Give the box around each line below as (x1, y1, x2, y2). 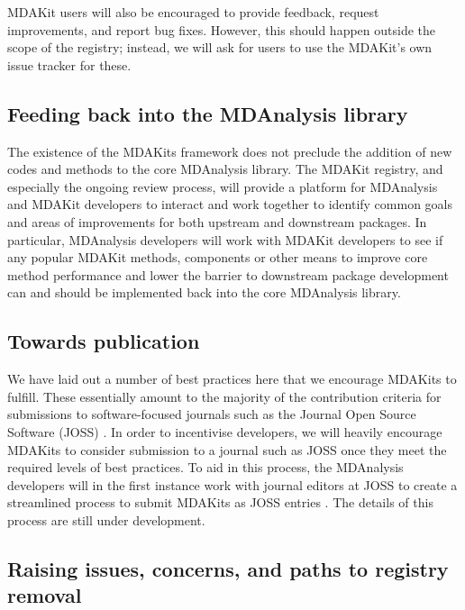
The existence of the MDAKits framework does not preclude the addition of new (7, 141, 452, 160)
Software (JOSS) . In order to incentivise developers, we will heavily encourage (7, 422, 442, 441)
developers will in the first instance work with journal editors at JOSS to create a (7, 475, 458, 494)
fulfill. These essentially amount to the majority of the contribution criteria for (7, 387, 442, 405)
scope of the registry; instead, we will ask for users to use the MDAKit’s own (7, 38, 433, 57)
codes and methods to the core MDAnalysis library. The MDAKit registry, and (7, 159, 443, 178)
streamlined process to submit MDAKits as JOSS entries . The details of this (7, 493, 433, 512)
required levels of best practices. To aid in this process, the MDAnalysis (7, 458, 404, 477)
